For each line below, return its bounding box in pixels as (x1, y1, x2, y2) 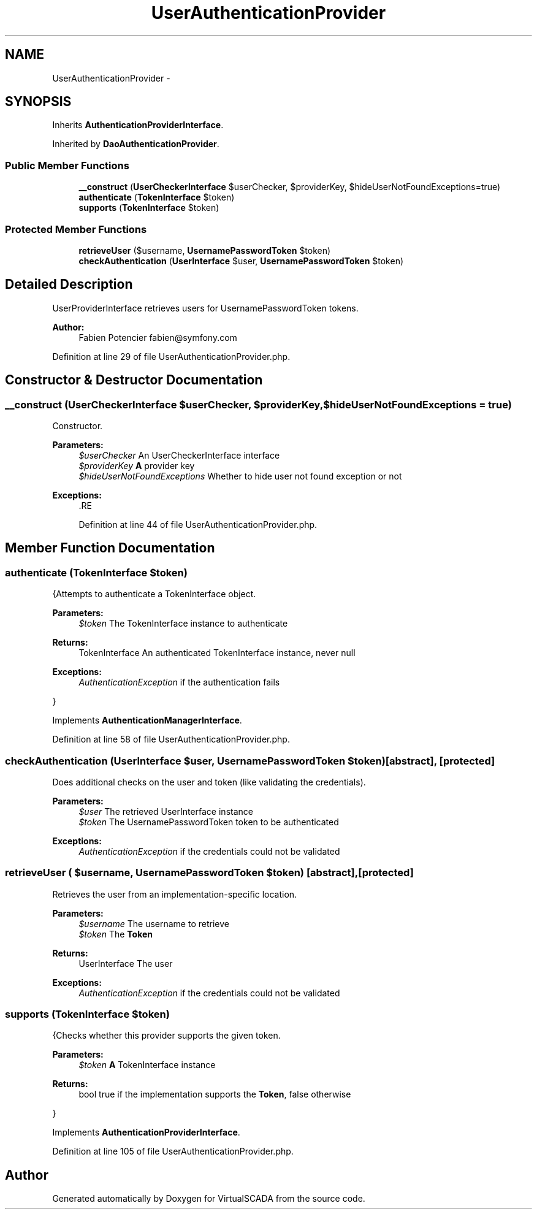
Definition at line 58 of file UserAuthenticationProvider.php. (52, 734, 290, 745)
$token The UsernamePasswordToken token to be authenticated (78, 816, 339, 827)
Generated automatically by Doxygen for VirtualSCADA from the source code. (52, 1193, 365, 1204)
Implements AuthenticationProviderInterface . (52, 1127, 240, 1138)
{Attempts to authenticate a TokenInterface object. (52, 589, 256, 600)
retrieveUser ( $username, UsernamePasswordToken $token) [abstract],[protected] (5, 866, 414, 879)
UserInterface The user (78, 958, 173, 969)
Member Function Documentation (5, 540, 215, 556)
